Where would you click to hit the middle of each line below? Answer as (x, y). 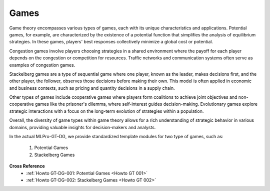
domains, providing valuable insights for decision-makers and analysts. (82, 127)
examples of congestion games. (42, 65)
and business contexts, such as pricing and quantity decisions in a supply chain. (92, 88)
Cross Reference (27, 166)
